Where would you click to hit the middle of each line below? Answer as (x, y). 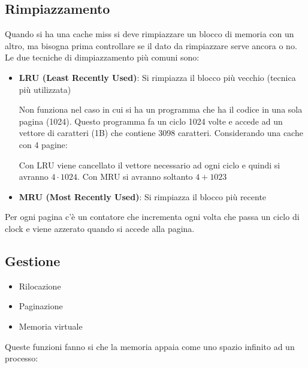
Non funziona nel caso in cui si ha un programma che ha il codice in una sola (161, 109)
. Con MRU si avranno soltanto (135, 177)
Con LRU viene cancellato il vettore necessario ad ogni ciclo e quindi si (150, 165)
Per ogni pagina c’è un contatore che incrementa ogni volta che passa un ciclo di (152, 217)
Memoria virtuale (51, 326)
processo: (22, 358)
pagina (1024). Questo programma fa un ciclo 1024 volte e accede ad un (151, 121)
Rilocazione (40, 286)
